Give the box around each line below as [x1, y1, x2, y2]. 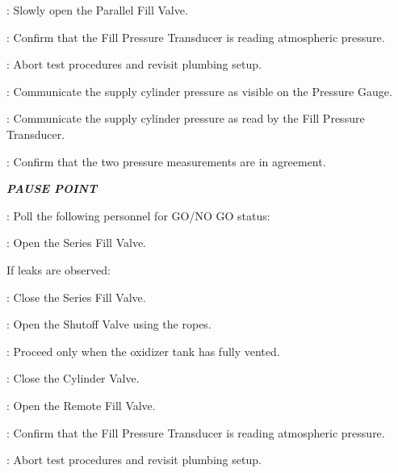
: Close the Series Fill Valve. [6, 288, 146, 305]
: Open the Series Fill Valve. [6, 234, 146, 251]
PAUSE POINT [6, 180, 98, 197]
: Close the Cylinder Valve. [6, 370, 140, 387]
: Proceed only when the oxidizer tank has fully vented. [6, 342, 280, 359]
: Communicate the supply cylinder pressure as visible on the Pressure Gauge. [6, 82, 392, 99]
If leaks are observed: [6, 261, 111, 278]
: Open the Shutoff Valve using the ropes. [6, 316, 212, 333]
